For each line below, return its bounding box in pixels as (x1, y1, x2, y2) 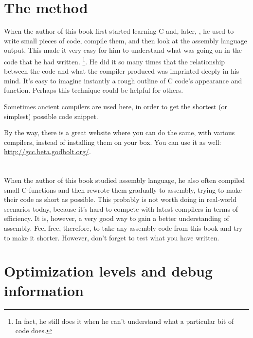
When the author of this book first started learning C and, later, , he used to (4, 26, 234, 36)
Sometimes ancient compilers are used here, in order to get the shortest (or (4, 101, 228, 111)
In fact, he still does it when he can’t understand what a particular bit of (15, 316, 234, 326)
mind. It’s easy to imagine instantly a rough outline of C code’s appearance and (4, 75, 242, 85)
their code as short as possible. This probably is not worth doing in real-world (4, 194, 236, 204)
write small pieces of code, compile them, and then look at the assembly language (4, 35, 247, 45)
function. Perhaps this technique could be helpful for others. (4, 85, 183, 95)
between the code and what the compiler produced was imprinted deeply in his (4, 66, 239, 76)
